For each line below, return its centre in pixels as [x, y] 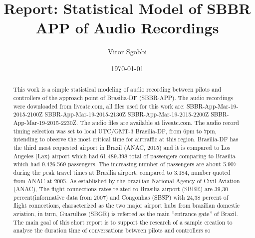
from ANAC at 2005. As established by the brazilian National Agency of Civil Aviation [127, 180]
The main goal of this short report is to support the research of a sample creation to [123, 222]
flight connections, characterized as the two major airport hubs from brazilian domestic [127, 205]
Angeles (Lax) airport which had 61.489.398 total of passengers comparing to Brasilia [124, 156]
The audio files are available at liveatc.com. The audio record [159, 122]
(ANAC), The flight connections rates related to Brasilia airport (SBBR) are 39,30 [121, 189]
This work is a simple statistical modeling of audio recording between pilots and [117, 89]
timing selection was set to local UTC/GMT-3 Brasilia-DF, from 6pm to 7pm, [115, 131]
